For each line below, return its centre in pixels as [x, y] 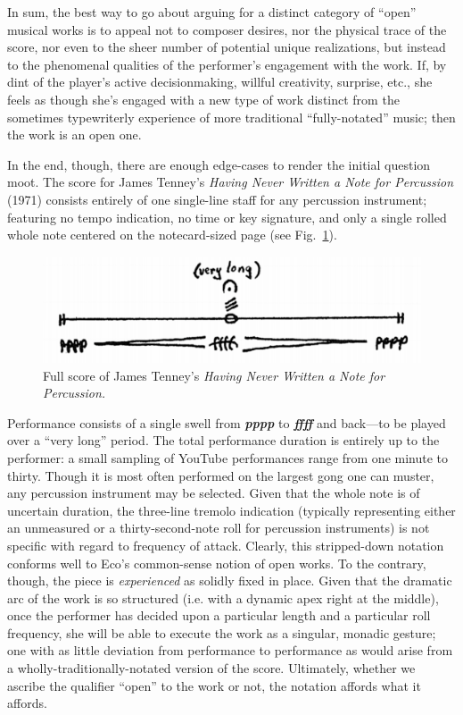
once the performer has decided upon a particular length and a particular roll [219, 615]
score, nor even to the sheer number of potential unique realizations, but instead [227, 47]
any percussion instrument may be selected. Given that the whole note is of [214, 493]
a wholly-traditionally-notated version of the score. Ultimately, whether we [211, 668]
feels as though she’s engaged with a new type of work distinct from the [203, 99]
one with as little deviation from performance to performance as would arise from [230, 650]
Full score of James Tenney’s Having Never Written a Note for [214, 375]
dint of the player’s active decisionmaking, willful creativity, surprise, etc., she [220, 82]
